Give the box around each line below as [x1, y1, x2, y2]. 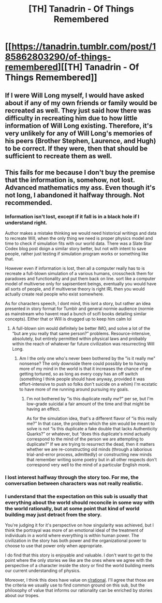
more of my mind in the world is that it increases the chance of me [19, 366, 151, 372]
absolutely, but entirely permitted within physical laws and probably [12, 336, 147, 342]
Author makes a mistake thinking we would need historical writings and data [5, 230, 157, 236]
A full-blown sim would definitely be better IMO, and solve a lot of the [12, 326, 150, 331]
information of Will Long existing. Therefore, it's [5, 121, 153, 130]
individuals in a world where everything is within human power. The [5, 533, 139, 538]
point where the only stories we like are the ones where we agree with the [5, 557, 152, 563]
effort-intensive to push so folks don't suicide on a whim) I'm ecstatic [19, 381, 158, 387]
